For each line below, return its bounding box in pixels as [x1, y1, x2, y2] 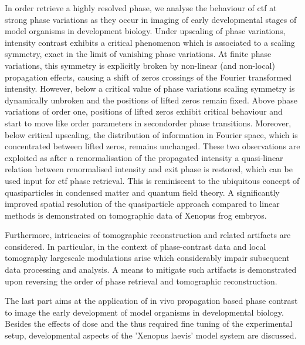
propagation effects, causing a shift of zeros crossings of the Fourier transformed [5, 71, 292, 83]
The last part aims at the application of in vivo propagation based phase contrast [5, 294, 298, 307]
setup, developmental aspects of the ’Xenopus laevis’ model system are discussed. [5, 329, 297, 341]
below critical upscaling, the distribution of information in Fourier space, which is [5, 128, 298, 140]
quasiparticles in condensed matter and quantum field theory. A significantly [5, 186, 280, 198]
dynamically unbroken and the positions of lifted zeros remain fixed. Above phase [5, 93, 298, 106]
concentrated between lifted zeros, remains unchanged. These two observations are [5, 140, 300, 152]
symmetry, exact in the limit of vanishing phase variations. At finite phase [5, 48, 272, 60]
